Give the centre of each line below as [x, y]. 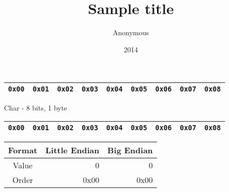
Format [23, 150]
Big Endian [130, 150]
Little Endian [72, 150]
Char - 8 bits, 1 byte [36, 108]
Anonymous [131, 32]
